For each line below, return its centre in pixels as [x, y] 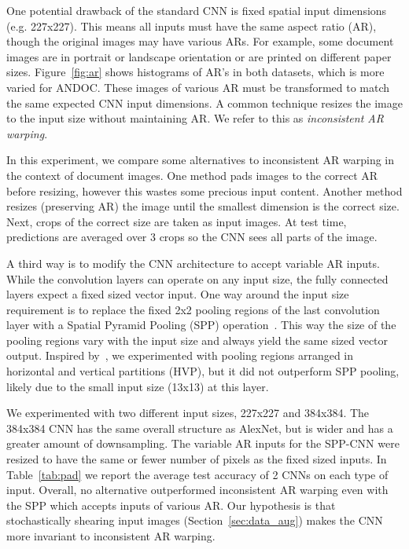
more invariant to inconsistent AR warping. [111, 536]
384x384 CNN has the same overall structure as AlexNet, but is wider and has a [200, 428]
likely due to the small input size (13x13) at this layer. [138, 386]
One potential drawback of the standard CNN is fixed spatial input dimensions [197, 10]
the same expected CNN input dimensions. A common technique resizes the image [204, 102]
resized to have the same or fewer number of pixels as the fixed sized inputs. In [197, 459]
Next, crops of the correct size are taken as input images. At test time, [177, 221]
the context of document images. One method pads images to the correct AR [192, 175]
